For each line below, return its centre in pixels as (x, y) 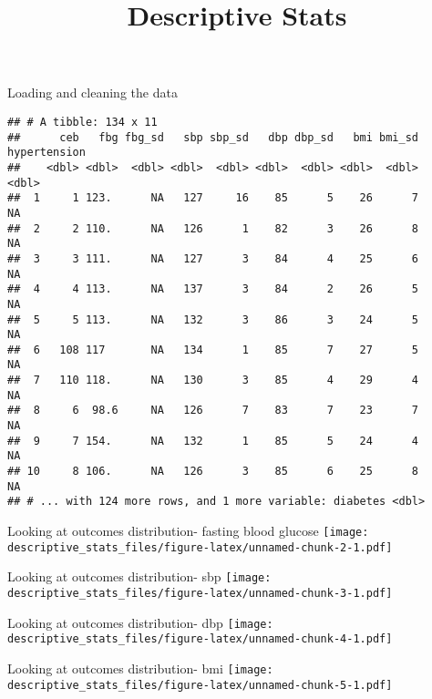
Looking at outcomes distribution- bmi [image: (140, 668)
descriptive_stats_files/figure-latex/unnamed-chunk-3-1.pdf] (200, 593)
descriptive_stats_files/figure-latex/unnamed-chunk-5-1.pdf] (200, 685)
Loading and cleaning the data (93, 93)
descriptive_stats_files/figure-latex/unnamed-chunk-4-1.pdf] (200, 639)
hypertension (46, 153)
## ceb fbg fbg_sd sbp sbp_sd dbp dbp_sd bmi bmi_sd (213, 137)
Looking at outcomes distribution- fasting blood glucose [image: (188, 531)
